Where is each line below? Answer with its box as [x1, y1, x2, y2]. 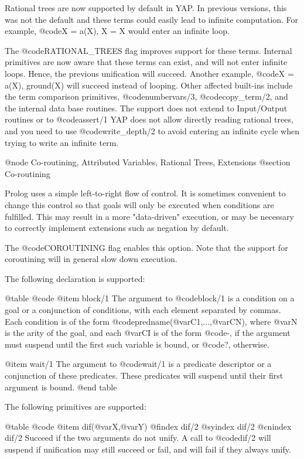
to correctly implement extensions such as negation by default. [5, 222, 229, 234]
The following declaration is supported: [5, 272, 145, 284]
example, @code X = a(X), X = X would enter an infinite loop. [5, 25, 230, 37]
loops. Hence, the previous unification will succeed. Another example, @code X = [5, 67, 294, 79]
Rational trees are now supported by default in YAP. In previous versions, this [5, 2, 287, 13]
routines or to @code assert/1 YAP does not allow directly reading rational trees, [5, 113, 293, 125]
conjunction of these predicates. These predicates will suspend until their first [5, 369, 283, 382]
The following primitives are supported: [5, 400, 146, 413]
